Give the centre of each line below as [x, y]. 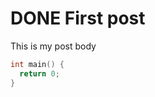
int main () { [37, 64]
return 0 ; [39, 73]
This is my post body [53, 46]
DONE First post [78, 18]
